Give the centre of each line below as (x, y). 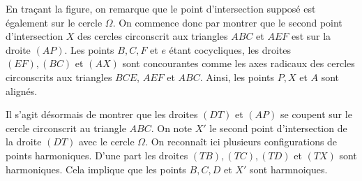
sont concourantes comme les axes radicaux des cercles (239, 63)
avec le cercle (106, 142)
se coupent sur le (316, 114)
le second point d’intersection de (278, 128)
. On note (172, 128)
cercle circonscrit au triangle (66, 128)
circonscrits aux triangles (59, 77)
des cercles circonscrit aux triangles (153, 36)
